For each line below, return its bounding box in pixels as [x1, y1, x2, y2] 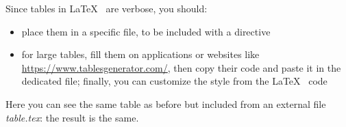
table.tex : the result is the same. [5, 110, 139, 124]
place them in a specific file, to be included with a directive [21, 24, 271, 38]
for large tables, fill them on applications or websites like [21, 47, 260, 61]
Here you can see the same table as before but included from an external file [5, 97, 326, 111]
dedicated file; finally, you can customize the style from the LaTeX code [21, 74, 328, 88]
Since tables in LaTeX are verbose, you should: [5, 1, 208, 15]
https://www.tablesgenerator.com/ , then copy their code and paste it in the [21, 60, 341, 74]
